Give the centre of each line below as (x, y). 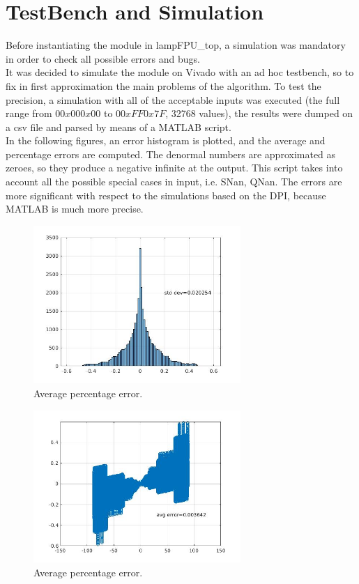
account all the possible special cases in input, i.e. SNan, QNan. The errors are (174, 182)
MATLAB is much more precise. (75, 209)
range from (29, 113)
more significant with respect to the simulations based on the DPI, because (166, 195)
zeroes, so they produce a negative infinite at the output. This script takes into (174, 168)
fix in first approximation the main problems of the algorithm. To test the (163, 85)
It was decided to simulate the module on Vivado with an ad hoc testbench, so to (180, 72)
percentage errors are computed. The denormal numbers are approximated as (171, 154)
